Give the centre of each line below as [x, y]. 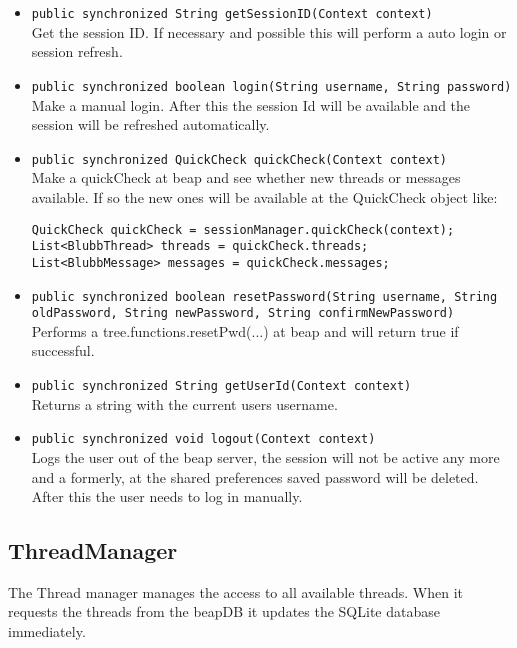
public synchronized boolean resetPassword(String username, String [264, 296]
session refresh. [77, 51]
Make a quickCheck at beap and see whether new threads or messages [246, 177]
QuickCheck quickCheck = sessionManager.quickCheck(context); [243, 229]
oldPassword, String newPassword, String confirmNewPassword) [243, 313]
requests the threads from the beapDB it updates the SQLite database [224, 611]
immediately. [47, 631]
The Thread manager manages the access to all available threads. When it [235, 591]
